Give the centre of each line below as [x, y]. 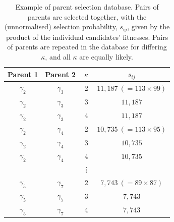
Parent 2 [61, 74]
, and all [58, 56]
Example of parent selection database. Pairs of [87, 7]
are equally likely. [106, 56]
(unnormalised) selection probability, [61, 26]
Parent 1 [23, 74]
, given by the [149, 26]
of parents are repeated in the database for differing [87, 47]
